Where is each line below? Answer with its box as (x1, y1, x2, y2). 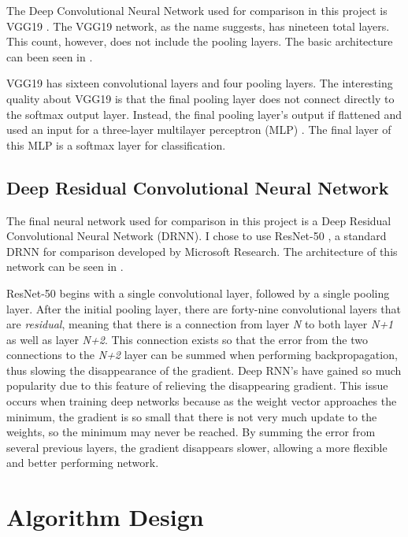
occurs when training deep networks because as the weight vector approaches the (6, 393, 397, 409)
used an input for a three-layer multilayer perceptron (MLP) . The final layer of (6, 121, 391, 138)
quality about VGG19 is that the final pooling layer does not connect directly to (6, 90, 395, 106)
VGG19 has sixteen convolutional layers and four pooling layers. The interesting (6, 75, 393, 91)
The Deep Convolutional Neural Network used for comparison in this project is (6, 2, 388, 18)
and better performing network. (6, 454, 159, 471)
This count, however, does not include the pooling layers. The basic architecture (6, 33, 393, 50)
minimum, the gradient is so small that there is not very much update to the (6, 408, 377, 424)
